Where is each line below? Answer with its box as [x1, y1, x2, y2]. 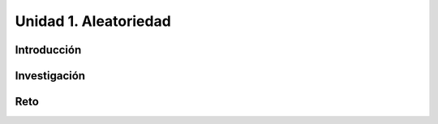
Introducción [15, 43, 82, 57]
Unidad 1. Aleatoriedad [15, 12, 172, 30]
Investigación [15, 69, 85, 83]
